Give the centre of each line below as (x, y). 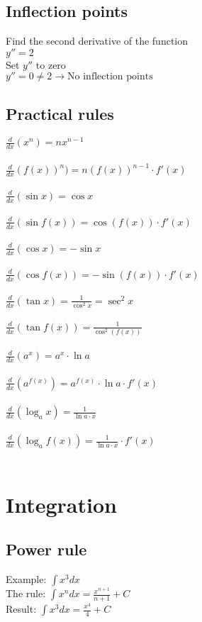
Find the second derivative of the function (97, 41)
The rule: (26, 593)
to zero (51, 64)
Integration (61, 504)
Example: (26, 579)
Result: (21, 609)
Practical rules (60, 113)
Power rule (46, 549)
